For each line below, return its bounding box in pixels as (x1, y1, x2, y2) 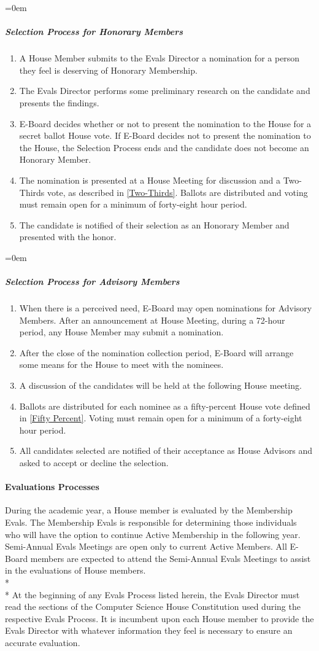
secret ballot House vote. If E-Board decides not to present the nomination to (19, 129, 311, 142)
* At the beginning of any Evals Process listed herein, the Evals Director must (5, 588, 300, 601)
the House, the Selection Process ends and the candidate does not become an (19, 141, 309, 154)
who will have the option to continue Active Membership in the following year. (5, 528, 301, 540)
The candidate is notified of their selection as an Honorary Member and (19, 218, 290, 231)
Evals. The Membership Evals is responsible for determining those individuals (5, 515, 297, 528)
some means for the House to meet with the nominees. (19, 358, 224, 371)
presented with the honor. (19, 230, 117, 243)
